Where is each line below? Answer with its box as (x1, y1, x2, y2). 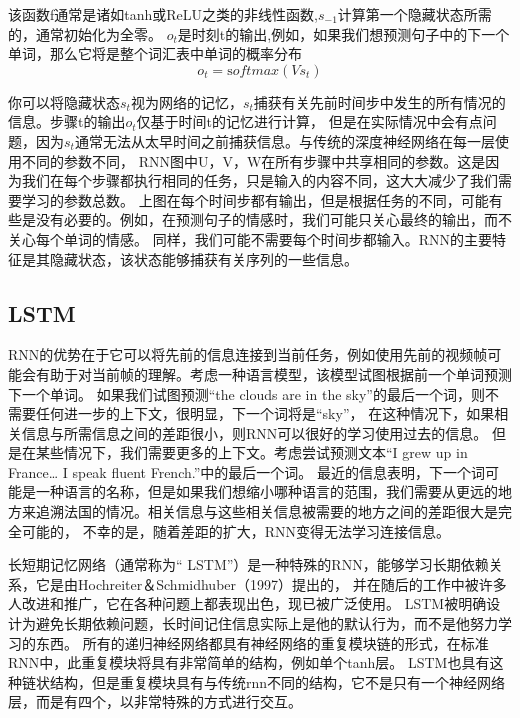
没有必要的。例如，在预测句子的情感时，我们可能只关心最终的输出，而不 (35, 209, 512, 230)
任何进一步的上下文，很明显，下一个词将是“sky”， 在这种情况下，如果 (35, 403, 495, 424)
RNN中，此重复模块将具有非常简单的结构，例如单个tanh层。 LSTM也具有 (8, 652, 490, 673)
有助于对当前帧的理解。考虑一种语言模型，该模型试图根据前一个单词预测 (35, 363, 512, 384)
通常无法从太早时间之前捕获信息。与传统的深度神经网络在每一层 (74, 130, 495, 151)
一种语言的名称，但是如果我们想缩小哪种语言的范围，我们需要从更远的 (35, 481, 498, 502)
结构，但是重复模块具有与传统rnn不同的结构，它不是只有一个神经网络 (49, 671, 506, 692)
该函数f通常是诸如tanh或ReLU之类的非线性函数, (8, 4, 318, 24)
